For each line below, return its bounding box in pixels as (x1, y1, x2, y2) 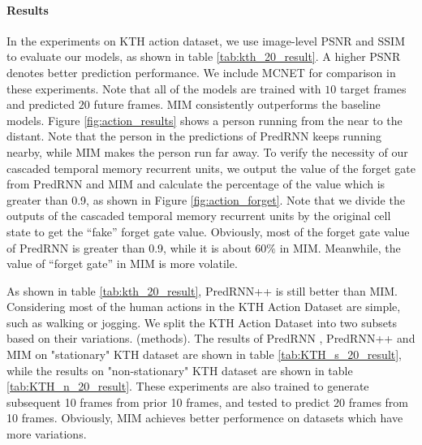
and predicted (6, 96, 75, 113)
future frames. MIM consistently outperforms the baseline (93, 96, 381, 113)
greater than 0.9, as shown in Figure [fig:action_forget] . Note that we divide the (6, 191, 405, 208)
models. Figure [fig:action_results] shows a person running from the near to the (6, 111, 403, 128)
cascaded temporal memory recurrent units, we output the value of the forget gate (6, 159, 416, 176)
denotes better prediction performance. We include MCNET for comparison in (6, 63, 396, 80)
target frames (339, 80, 407, 97)
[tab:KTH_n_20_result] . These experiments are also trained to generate (6, 378, 369, 395)
